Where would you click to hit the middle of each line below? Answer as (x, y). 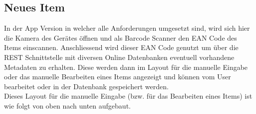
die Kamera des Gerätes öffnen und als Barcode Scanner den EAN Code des (121, 37)
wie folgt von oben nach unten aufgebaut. (67, 105)
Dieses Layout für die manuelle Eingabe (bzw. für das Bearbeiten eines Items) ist (128, 96)
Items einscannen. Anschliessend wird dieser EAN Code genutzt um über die (121, 47)
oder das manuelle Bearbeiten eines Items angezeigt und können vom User (118, 77)
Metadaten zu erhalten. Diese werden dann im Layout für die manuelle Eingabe (126, 67)
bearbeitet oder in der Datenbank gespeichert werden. (86, 86)
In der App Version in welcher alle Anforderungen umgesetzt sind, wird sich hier (127, 28)
